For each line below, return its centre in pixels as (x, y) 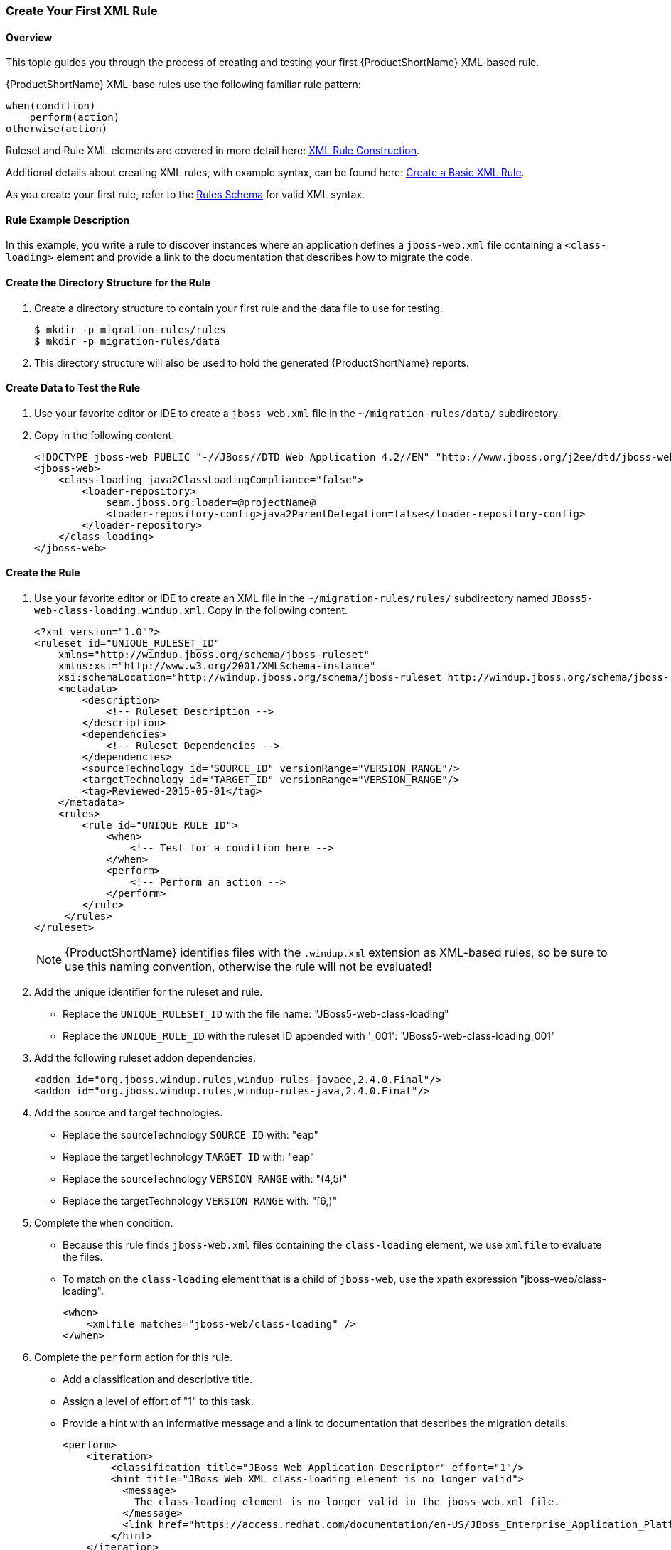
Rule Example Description (68, 220)
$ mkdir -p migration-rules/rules (130, 329)
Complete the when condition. (104, 1223)
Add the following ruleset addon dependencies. (145, 1058)
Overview (29, 37)
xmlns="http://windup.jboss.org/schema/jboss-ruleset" (214, 655)
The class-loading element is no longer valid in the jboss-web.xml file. (347, 1502)
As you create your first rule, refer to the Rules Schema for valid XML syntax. (186, 195)
